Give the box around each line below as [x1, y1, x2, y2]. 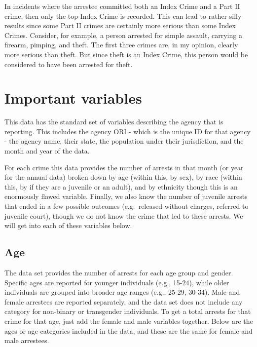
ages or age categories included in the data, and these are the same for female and [4, 325, 253, 336]
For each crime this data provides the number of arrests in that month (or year [4, 162, 244, 172]
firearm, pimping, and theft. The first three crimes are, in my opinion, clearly [4, 39, 238, 50]
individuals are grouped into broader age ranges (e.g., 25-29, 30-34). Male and [4, 287, 240, 297]
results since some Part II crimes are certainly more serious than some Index [4, 20, 236, 31]
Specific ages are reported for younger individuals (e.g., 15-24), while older [4, 277, 229, 287]
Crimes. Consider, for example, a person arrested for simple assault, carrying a [4, 30, 242, 40]
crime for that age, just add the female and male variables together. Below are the [4, 315, 253, 326]
